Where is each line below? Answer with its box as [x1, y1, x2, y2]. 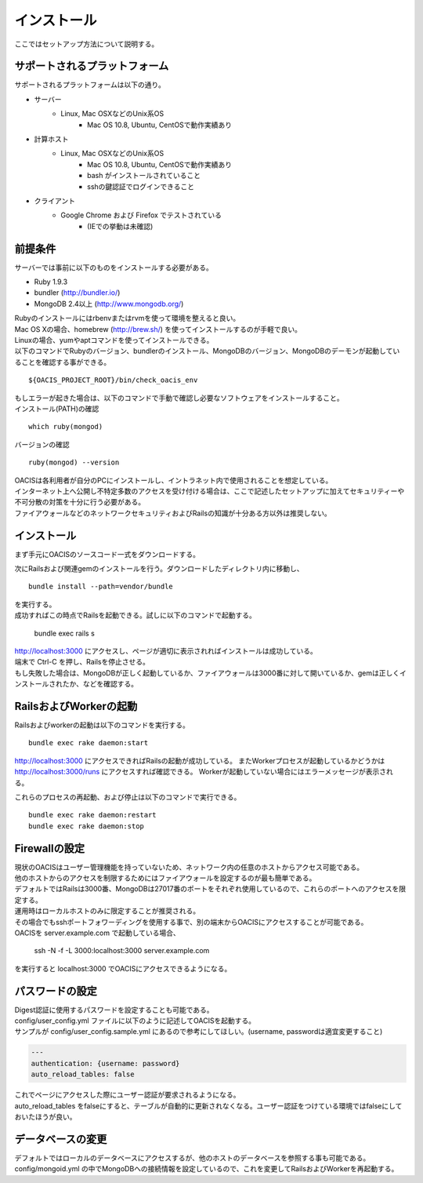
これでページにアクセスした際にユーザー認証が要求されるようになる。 [14, 1090, 240, 1100]
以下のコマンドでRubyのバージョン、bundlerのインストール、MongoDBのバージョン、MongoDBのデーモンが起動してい [14, 346, 400, 356]
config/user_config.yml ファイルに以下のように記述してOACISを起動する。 [14, 1016, 256, 1025]
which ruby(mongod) [28, 422, 103, 431]
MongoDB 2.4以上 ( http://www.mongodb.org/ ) [34, 299, 184, 308]
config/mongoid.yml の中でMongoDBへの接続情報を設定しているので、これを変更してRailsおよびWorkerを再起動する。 [14, 1164, 399, 1174]
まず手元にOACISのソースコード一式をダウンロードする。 [14, 549, 200, 559]
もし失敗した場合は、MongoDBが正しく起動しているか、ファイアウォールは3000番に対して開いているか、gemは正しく [14, 668, 399, 678]
